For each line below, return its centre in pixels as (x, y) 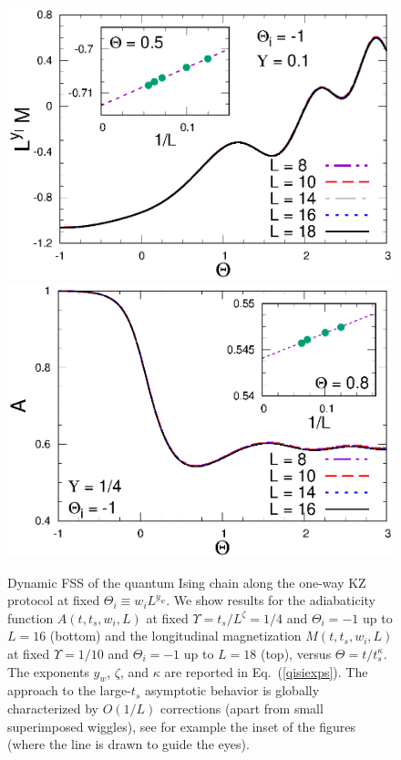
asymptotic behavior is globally (232, 690)
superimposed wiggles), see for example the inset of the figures (182, 726)
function (31, 617)
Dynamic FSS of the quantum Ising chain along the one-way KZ (187, 582)
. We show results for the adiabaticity (271, 600)
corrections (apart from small (242, 708)
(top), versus (296, 653)
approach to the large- (69, 690)
